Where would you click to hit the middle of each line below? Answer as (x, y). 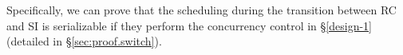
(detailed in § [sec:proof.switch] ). (84, 41)
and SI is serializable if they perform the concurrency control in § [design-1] (189, 25)
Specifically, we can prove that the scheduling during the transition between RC (201, 10)
